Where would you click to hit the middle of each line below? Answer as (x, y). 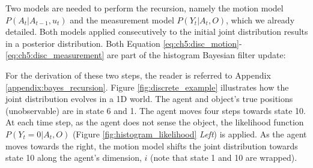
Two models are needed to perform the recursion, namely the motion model (144, 8)
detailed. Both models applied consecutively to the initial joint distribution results (157, 31)
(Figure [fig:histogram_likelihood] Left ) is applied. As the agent (190, 133)
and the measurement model (122, 19)
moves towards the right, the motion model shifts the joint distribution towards (152, 145)
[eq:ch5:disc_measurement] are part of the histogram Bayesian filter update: (146, 55)
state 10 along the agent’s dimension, (74, 157)
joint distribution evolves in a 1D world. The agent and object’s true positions (149, 99)
